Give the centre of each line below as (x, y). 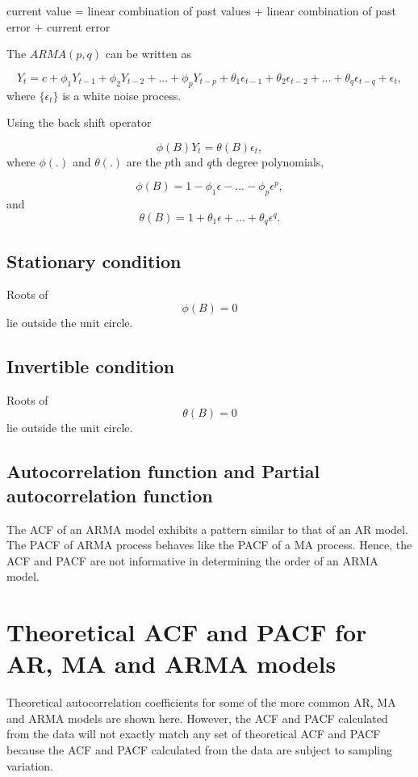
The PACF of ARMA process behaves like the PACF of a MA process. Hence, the (209, 545)
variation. (30, 765)
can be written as (148, 54)
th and (187, 161)
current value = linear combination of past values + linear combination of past (202, 10)
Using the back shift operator (79, 122)
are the (144, 161)
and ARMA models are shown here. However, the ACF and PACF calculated (197, 718)
